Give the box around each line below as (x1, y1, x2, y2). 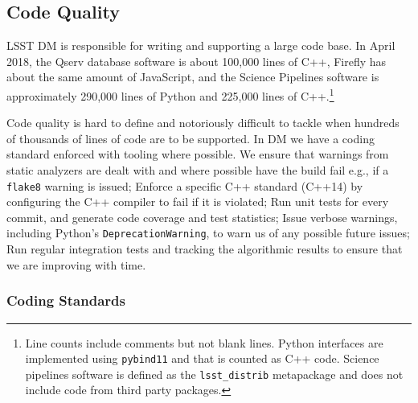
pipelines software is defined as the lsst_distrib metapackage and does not (25, 365, 404, 382)
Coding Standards (6, 290, 125, 310)
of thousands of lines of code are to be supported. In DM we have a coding (6, 130, 375, 146)
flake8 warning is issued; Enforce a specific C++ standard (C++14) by (6, 177, 363, 194)
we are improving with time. (6, 256, 146, 273)
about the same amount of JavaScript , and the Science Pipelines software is (6, 68, 379, 85)
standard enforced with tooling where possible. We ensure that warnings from (6, 146, 389, 162)
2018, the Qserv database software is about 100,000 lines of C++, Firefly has (6, 52, 387, 69)
